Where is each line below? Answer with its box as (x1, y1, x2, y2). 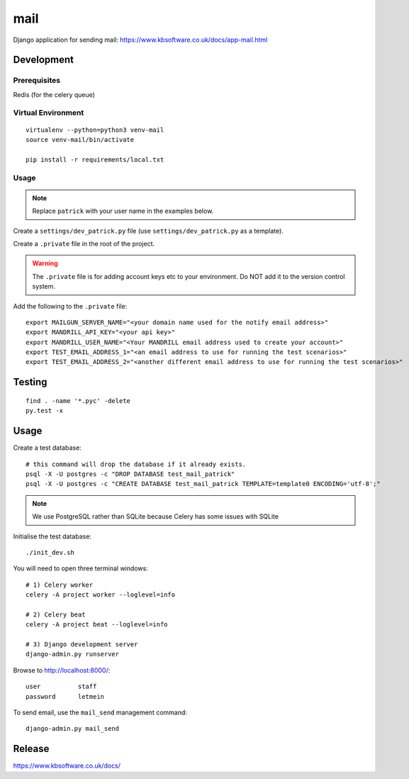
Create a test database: (13, 443, 82, 452)
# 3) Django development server (26, 641, 138, 648)
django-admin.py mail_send (26, 724, 120, 733)
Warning (32, 259, 58, 267)
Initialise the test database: (13, 532, 92, 541)
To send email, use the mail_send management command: (13, 708, 188, 717)
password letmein (26, 692, 105, 700)
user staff (26, 683, 97, 691)
